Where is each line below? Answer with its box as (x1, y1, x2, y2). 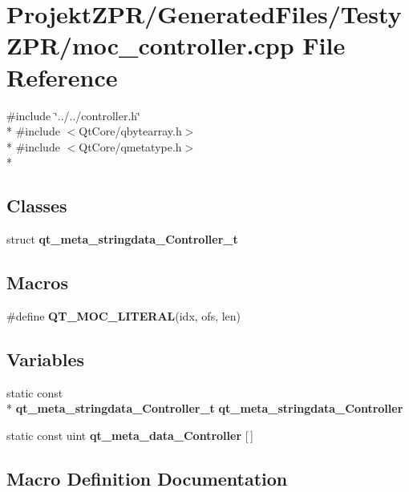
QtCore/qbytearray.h (79, 123, 182, 139)
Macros (6, 270, 68, 295)
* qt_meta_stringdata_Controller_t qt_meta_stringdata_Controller (6, 400, 403, 417)
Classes (6, 193, 67, 218)
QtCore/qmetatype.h (79, 138, 182, 155)
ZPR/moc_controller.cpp (6, 29, 294, 62)
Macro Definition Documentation (6, 466, 288, 490)
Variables (6, 346, 85, 371)
